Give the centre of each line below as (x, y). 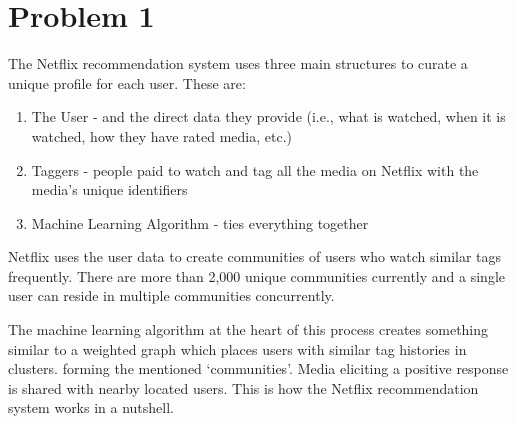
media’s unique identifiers (109, 189)
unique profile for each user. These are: (127, 82)
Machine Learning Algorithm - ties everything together (200, 222)
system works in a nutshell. (91, 407)
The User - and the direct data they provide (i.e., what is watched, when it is (268, 116)
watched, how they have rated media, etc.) (161, 135)
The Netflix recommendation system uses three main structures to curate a (238, 63)
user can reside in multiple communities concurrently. (171, 295)
